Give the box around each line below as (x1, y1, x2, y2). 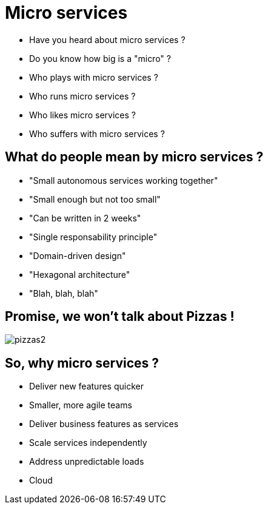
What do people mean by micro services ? (5, 149, 264, 165)
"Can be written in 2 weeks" (29, 212, 141, 223)
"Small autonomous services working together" (29, 175, 218, 186)
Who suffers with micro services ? (29, 128, 165, 139)
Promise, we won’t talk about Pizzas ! (5, 309, 235, 325)
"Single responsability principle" (29, 231, 158, 242)
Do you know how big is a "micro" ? (29, 53, 171, 64)
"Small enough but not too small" (29, 194, 161, 204)
